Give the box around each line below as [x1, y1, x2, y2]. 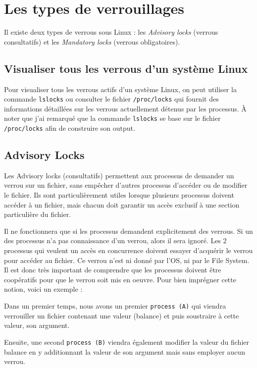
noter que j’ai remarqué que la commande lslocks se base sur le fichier [4, 113, 221, 123]
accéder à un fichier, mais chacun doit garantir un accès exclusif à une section [4, 199, 240, 210]
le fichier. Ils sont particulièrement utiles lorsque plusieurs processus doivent [4, 190, 234, 200]
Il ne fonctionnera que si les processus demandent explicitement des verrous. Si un [4, 225, 253, 236]
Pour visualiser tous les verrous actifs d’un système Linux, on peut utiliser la [4, 84, 237, 94]
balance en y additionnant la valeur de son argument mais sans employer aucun [4, 346, 245, 357]
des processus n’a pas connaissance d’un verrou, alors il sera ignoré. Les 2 [4, 235, 227, 246]
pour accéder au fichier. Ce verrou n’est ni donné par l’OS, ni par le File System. [4, 255, 250, 265]
